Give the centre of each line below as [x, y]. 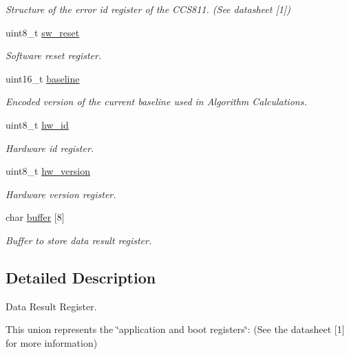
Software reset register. [54, 55]
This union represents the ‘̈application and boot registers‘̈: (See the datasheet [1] [175, 329]
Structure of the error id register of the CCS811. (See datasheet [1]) [148, 9]
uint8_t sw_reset [43, 32]
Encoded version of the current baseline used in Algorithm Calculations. [156, 101]
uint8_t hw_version [48, 171]
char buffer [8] [35, 217]
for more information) [52, 342]
